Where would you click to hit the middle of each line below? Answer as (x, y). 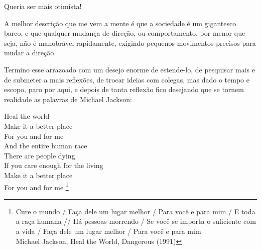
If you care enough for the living (54, 165)
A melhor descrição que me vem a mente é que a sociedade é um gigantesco (120, 23)
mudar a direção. (30, 53)
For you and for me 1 (36, 186)
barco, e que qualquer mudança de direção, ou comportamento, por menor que (125, 33)
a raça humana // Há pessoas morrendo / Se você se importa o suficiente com (136, 221)
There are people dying (40, 155)
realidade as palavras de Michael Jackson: (68, 99)
